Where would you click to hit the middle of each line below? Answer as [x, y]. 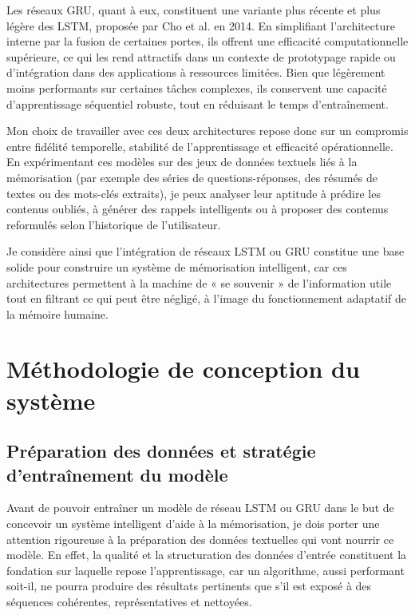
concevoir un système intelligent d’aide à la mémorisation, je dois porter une [193, 524]
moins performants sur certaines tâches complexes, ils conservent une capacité [197, 87]
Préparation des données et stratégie [161, 451]
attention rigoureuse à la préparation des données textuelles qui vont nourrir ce [200, 539]
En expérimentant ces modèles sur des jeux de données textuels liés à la [182, 162]
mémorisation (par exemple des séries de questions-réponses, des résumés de [192, 177]
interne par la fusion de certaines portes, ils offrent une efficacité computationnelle [207, 41]
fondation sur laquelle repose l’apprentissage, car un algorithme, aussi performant [206, 570]
